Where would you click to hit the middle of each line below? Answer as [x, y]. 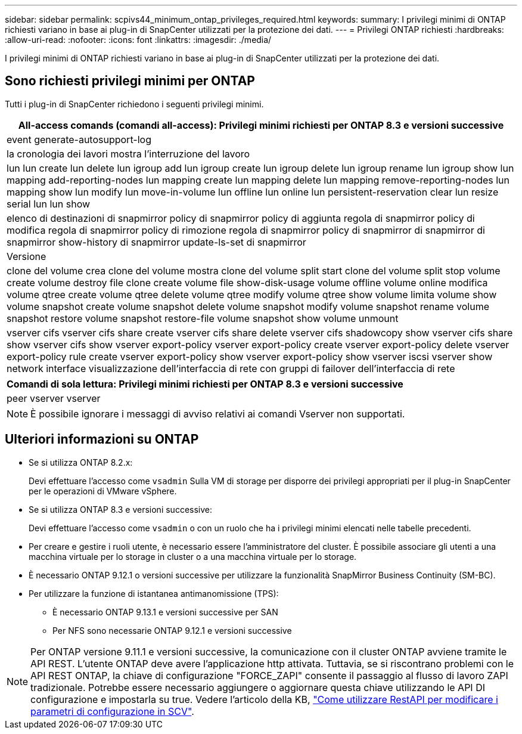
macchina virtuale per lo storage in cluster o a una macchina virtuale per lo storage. [193, 556]
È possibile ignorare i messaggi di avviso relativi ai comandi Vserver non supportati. [218, 414]
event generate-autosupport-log [79, 139]
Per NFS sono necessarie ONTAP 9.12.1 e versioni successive [172, 630]
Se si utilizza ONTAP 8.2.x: [81, 462]
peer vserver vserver [54, 398]
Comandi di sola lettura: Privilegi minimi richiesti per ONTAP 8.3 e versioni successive [205, 384]
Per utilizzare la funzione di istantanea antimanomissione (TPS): [154, 593]
